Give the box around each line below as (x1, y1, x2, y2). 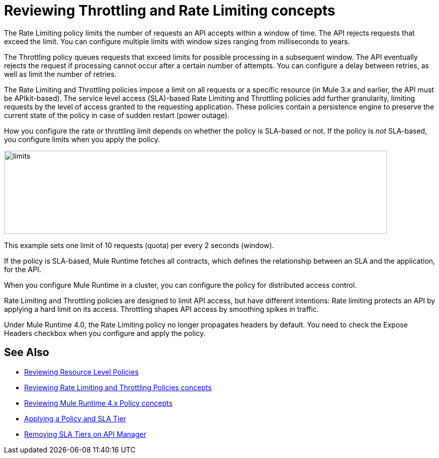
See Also (4, 346, 49, 359)
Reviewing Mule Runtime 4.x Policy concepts (24, 398, 172, 407)
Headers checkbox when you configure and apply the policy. (4, 328, 206, 337)
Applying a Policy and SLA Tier (24, 414, 126, 423)
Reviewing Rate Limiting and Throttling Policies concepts (24, 383, 212, 392)
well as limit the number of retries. (4, 69, 117, 78)
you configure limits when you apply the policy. (4, 135, 160, 144)
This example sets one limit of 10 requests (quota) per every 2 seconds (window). (4, 241, 274, 250)
